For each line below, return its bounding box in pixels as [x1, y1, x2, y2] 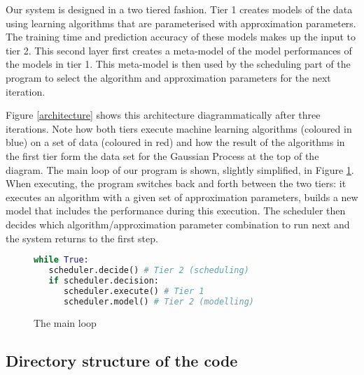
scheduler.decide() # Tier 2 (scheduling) [48, 265, 249, 275]
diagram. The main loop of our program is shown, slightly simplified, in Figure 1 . [6, 162, 354, 177]
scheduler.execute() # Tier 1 [63, 286, 204, 296]
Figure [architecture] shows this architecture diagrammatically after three [6, 108, 321, 122]
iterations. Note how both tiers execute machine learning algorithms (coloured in [6, 121, 352, 135]
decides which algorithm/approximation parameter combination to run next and [6, 216, 350, 231]
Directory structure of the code [6, 350, 238, 372]
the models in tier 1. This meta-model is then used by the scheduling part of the [6, 57, 351, 71]
